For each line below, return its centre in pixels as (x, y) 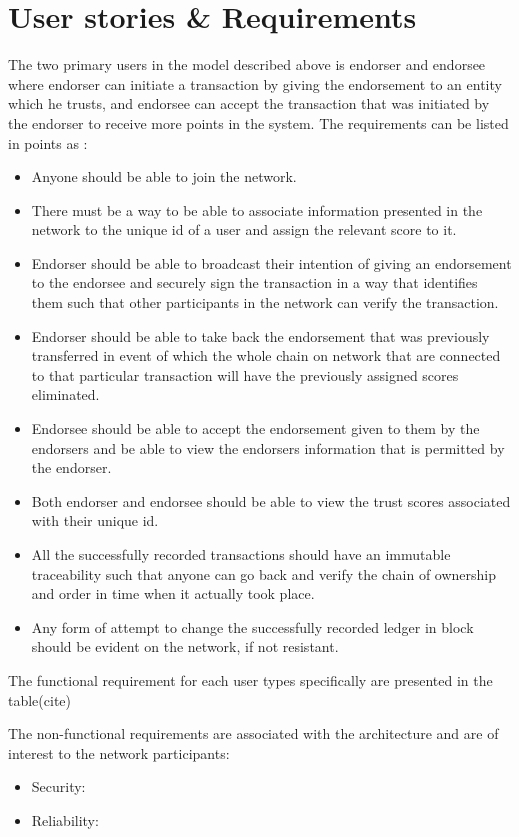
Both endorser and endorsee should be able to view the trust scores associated (271, 500)
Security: (58, 786)
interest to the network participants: (119, 752)
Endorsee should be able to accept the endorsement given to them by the (255, 428)
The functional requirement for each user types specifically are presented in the (250, 679)
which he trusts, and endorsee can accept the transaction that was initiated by (249, 103)
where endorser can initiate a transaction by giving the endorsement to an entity (255, 83)
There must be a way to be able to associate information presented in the (257, 209)
